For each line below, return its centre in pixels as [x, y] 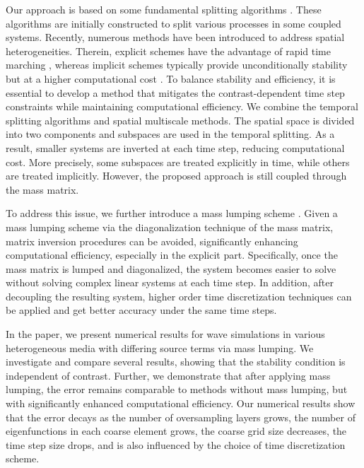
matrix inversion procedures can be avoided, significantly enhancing [152, 241]
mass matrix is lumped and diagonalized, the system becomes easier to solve [171, 268]
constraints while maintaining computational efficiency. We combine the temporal [182, 106]
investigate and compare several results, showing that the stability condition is [176, 362]
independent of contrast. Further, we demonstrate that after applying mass [168, 375]
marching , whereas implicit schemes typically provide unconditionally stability [177, 65]
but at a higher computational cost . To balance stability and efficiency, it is [171, 78]
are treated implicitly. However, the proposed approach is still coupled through [176, 176]
